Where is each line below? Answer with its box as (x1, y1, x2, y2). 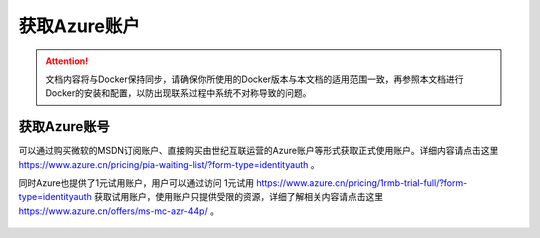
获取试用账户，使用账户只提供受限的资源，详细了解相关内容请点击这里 (93, 191, 384, 203)
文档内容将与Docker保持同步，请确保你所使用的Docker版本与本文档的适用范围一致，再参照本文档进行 (45, 73, 464, 85)
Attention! (45, 55, 89, 67)
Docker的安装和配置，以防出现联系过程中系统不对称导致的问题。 (45, 87, 312, 99)
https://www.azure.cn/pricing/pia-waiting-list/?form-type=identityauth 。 (18, 158, 320, 170)
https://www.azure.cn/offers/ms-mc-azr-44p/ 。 (18, 205, 220, 217)
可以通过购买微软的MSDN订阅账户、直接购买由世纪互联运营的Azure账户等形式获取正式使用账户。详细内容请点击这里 (18, 145, 499, 157)
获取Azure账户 (18, 15, 140, 37)
